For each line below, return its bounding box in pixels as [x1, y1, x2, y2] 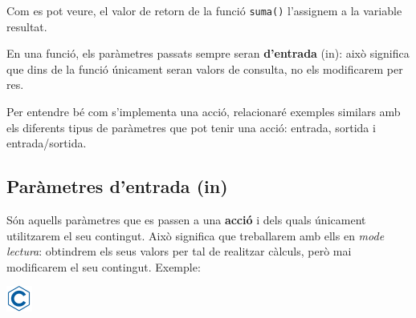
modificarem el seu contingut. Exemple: [6, 258, 201, 275]
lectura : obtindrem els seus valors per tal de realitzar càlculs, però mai [6, 243, 352, 260]
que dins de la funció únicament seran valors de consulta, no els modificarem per [6, 60, 403, 77]
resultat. [6, 18, 47, 34]
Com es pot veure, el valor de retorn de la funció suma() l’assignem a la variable [6, 2, 402, 18]
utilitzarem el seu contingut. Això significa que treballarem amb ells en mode [6, 227, 385, 244]
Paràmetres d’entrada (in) [6, 174, 228, 199]
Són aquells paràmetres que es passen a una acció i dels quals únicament [6, 211, 366, 228]
